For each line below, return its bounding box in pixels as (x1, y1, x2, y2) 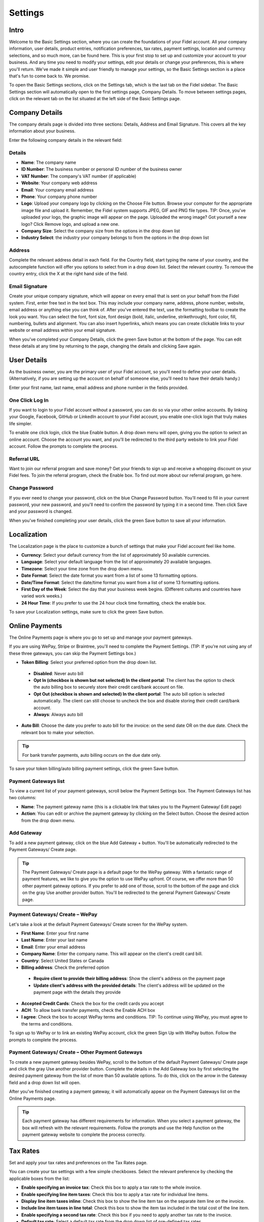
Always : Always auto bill (33, 711, 83, 717)
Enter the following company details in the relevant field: (9, 137, 122, 143)
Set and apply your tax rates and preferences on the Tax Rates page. (9, 1160, 148, 1166)
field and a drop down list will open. (9, 1079, 81, 1085)
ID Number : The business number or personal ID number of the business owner (21, 166, 182, 172)
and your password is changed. (9, 508, 73, 514)
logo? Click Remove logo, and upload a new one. (21, 221, 120, 227)
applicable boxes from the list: (9, 1176, 70, 1181)
